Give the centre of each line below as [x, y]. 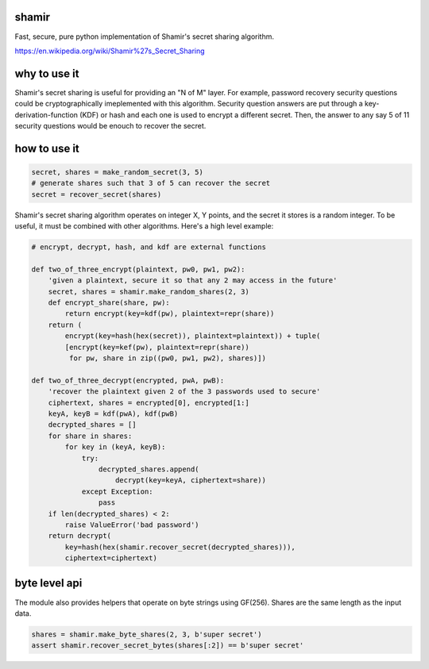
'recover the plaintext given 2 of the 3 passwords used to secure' [184, 392]
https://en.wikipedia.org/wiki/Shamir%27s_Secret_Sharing [110, 51]
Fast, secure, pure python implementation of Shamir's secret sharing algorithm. [144, 37]
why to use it [47, 73]
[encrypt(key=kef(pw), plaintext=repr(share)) [157, 347]
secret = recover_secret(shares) [97, 194]
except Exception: [118, 491]
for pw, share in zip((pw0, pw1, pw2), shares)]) [167, 358]
